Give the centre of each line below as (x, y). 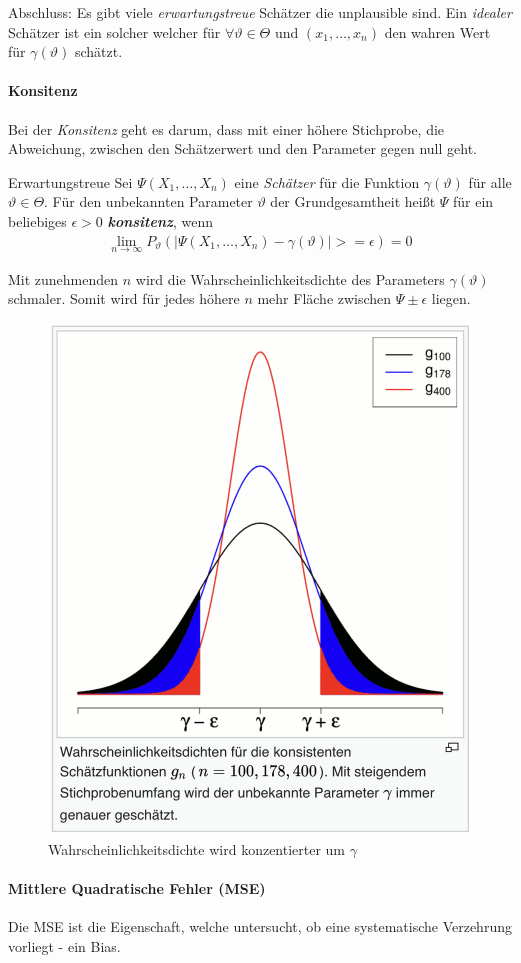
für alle (490, 181)
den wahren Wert (437, 31)
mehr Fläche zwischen (324, 298)
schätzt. (98, 51)
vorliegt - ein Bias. (64, 945)
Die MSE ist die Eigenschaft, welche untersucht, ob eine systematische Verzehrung (260, 925)
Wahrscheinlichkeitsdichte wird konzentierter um (197, 848)
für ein (473, 201)
